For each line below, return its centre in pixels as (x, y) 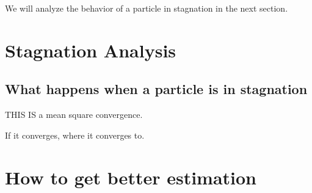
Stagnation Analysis (91, 50)
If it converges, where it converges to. (75, 135)
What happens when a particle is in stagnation (156, 89)
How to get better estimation (131, 177)
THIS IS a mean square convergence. (74, 115)
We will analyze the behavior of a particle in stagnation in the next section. (147, 8)
